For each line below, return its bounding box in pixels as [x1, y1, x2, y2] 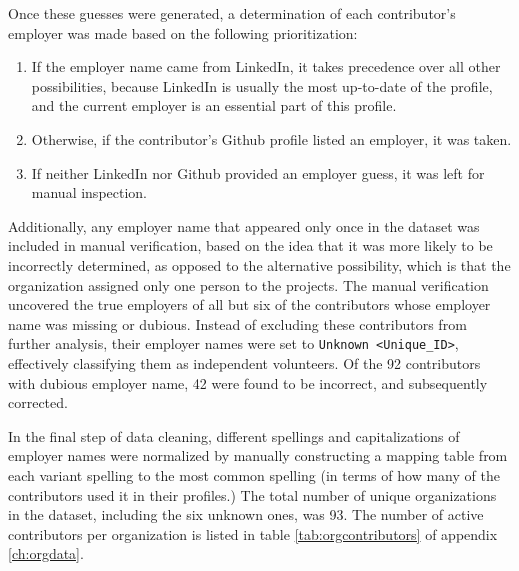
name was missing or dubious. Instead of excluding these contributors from [8, 313, 467, 334]
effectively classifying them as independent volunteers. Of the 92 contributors [8, 352, 481, 373]
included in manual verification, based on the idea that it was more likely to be [8, 235, 493, 256]
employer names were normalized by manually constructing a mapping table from [8, 445, 508, 466]
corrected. [8, 392, 68, 413]
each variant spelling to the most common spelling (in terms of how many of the [8, 464, 500, 485]
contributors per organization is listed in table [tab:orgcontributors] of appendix [8, 523, 498, 544]
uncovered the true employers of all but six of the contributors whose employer [8, 294, 491, 315]
